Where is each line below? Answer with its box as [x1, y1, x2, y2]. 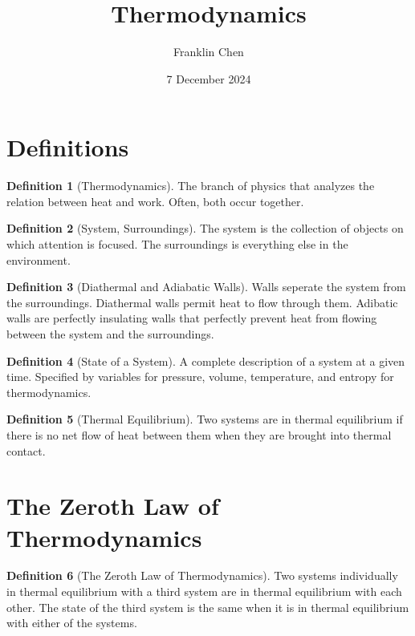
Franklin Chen [173, 43, 244, 60]
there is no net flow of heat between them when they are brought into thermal [6, 426, 392, 443]
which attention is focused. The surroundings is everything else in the [6, 236, 348, 253]
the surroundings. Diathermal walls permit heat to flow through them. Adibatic [6, 294, 398, 310]
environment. [6, 251, 71, 268]
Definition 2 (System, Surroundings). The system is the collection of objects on [6, 220, 404, 237]
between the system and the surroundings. [6, 326, 214, 342]
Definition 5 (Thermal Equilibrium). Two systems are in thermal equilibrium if [6, 411, 403, 427]
